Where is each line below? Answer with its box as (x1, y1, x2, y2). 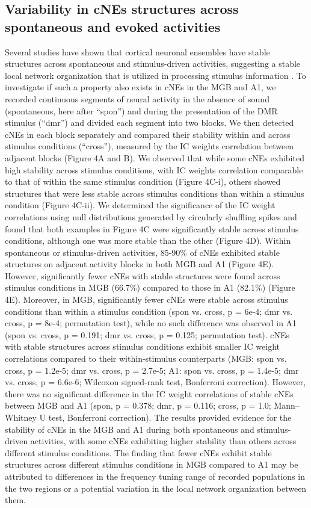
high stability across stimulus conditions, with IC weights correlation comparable (5, 163, 303, 176)
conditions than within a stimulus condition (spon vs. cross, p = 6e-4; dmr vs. (5, 305, 293, 317)
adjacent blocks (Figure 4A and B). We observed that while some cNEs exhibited (5, 151, 304, 164)
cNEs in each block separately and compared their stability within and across (5, 128, 291, 140)
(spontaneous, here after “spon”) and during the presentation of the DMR (5, 104, 278, 117)
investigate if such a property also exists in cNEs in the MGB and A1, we (5, 81, 276, 93)
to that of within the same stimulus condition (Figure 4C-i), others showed (5, 175, 281, 188)
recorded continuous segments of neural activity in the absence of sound (5, 92, 269, 105)
